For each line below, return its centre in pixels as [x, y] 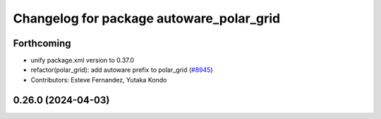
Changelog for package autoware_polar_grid [147, 18]
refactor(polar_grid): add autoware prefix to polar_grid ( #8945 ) [122, 70]
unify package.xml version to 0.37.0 [82, 61]
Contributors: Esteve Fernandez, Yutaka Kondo [99, 80]
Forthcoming [42, 43]
